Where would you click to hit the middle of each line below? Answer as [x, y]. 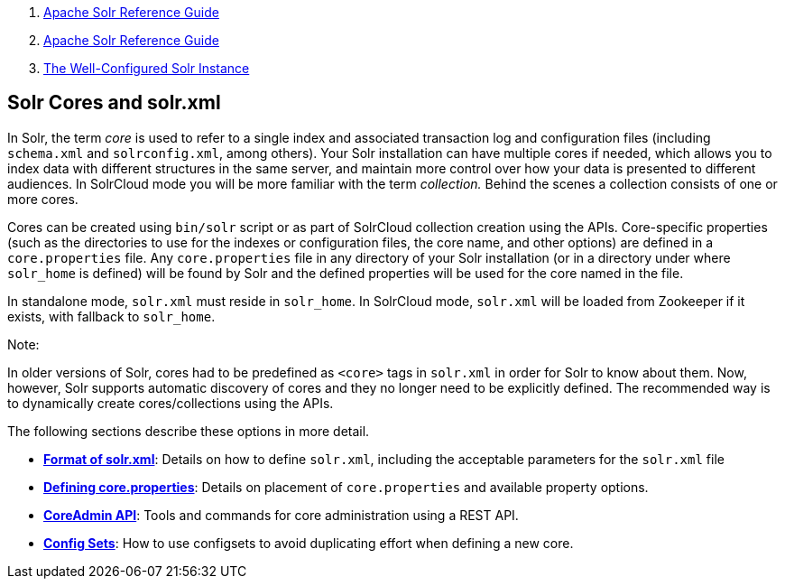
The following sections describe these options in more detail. [189, 431]
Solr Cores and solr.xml [114, 103]
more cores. [43, 199]
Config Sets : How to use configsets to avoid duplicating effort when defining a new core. [309, 543]
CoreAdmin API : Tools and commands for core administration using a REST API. [281, 515]
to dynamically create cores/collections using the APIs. [171, 403]
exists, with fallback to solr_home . [111, 316]
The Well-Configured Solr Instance [147, 68]
